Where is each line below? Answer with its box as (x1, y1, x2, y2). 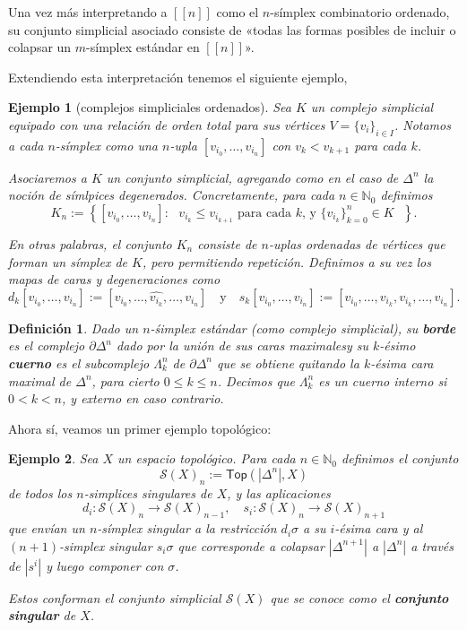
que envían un (8, 519, 85, 538)
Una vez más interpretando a (8, 3, 168, 21)
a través (411, 536, 454, 555)
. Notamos (393, 115, 451, 134)
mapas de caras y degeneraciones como (8, 270, 221, 289)
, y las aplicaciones (227, 483, 331, 502)
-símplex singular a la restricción (97, 519, 277, 538)
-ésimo (379, 336, 416, 355)
